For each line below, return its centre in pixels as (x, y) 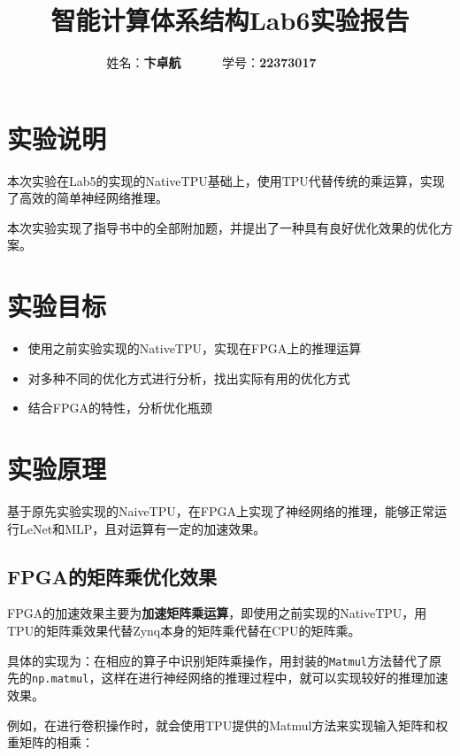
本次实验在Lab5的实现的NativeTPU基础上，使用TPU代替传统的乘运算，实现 (226, 180)
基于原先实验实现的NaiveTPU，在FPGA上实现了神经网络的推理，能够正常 (221, 511)
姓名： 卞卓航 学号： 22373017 (211, 62)
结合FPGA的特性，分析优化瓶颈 (120, 408)
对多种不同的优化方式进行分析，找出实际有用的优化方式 (189, 378)
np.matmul (61, 679)
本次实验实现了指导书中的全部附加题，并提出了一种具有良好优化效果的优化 (224, 227)
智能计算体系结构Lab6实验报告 (230, 20)
